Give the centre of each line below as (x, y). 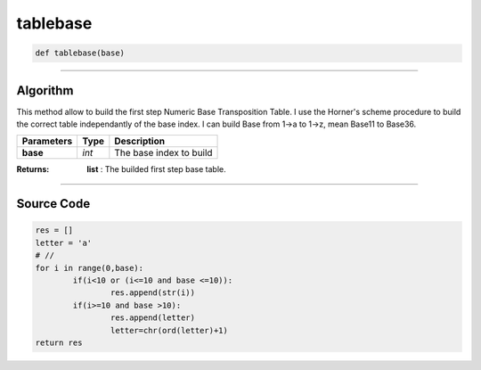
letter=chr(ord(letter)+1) (169, 330)
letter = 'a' (64, 243)
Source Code (53, 204)
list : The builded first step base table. (156, 169)
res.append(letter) (153, 318)
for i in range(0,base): (90, 268)
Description (139, 141)
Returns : (33, 169)
